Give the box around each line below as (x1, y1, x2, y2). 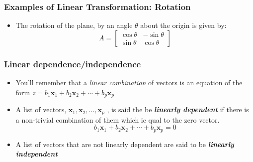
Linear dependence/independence (4, 57, 141, 70)
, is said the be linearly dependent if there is (107, 104, 249, 115)
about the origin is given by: (140, 20, 227, 30)
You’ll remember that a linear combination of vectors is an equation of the (15, 77, 243, 88)
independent (15, 149, 58, 159)
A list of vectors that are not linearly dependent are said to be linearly (15, 139, 234, 149)
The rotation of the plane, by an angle (15, 20, 133, 30)
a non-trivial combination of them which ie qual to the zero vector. (15, 114, 220, 125)
